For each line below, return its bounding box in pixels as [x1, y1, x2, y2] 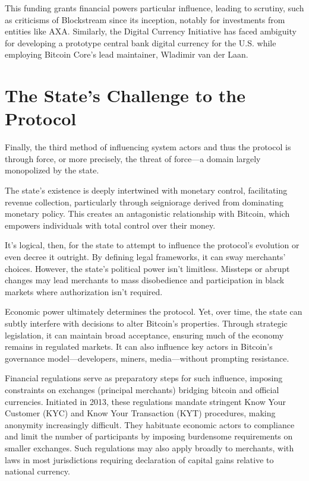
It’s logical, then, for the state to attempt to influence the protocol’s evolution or [5, 239, 299, 251]
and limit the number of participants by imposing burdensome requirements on [5, 430, 293, 442]
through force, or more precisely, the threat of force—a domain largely [5, 152, 261, 164]
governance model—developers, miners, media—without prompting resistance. [5, 352, 289, 364]
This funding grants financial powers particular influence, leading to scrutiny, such [5, 2, 304, 14]
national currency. [5, 465, 70, 477]
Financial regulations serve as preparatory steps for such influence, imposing [5, 372, 283, 384]
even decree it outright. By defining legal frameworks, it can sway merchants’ [5, 251, 286, 263]
